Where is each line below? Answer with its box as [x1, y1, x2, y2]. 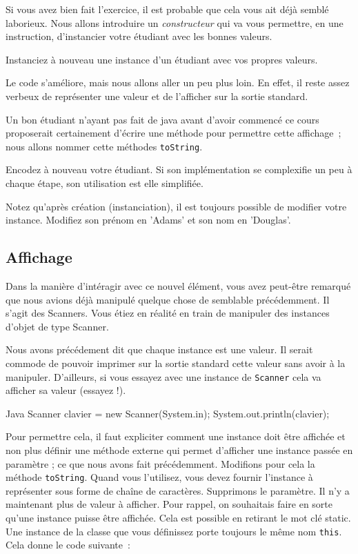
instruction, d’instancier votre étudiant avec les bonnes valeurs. [6, 29, 272, 43]
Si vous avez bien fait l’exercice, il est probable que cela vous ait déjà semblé [6, 2, 329, 16]
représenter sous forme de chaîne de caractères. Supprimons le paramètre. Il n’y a [6, 483, 350, 497]
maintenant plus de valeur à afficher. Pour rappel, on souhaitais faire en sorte [6, 497, 333, 511]
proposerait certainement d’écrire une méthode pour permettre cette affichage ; [6, 126, 341, 140]
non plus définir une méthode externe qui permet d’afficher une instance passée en [6, 442, 353, 457]
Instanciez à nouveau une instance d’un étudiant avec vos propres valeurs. [6, 52, 318, 66]
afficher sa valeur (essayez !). [6, 383, 126, 397]
